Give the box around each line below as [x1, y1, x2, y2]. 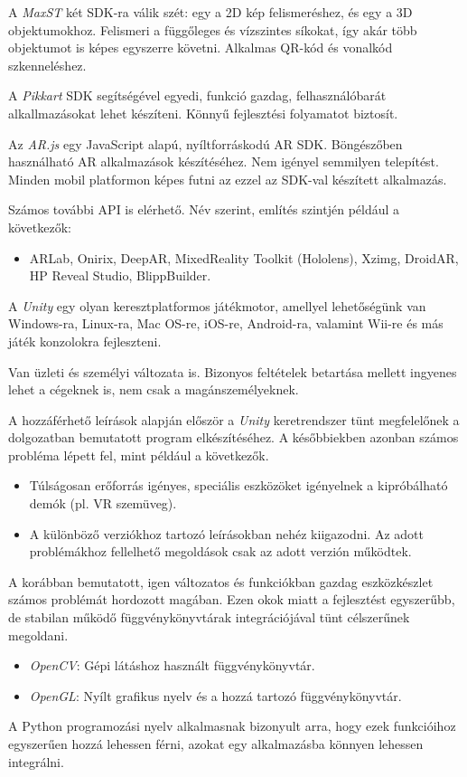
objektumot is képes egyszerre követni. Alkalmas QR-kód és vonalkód [8, 38, 393, 57]
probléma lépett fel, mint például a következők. [8, 445, 269, 464]
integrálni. [8, 752, 64, 771]
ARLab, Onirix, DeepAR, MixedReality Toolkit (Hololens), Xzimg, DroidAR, [29, 248, 459, 267]
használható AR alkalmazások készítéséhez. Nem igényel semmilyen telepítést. [8, 152, 439, 171]
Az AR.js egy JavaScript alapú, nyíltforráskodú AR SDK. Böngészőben [8, 134, 403, 153]
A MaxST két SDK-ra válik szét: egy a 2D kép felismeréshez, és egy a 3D [8, 3, 413, 21]
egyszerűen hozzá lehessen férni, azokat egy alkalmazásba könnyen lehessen [8, 734, 424, 753]
